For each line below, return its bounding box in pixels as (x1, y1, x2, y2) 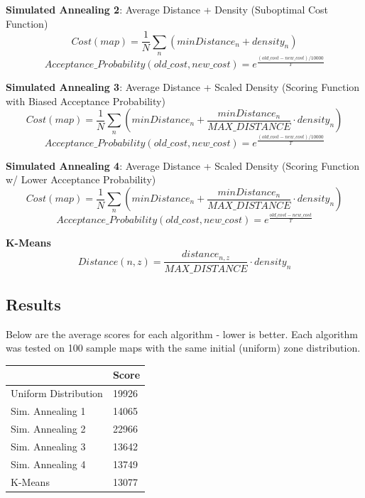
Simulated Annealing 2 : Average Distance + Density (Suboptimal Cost (6, 2, 329, 16)
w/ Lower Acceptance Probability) (6, 172, 156, 187)
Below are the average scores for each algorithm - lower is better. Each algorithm (6, 326, 358, 341)
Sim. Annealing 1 (11, 404, 86, 418)
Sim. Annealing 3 (11, 438, 86, 453)
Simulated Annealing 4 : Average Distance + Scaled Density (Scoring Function (6, 158, 360, 173)
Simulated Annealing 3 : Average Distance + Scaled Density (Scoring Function (6, 80, 360, 94)
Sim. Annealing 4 (11, 456, 86, 471)
